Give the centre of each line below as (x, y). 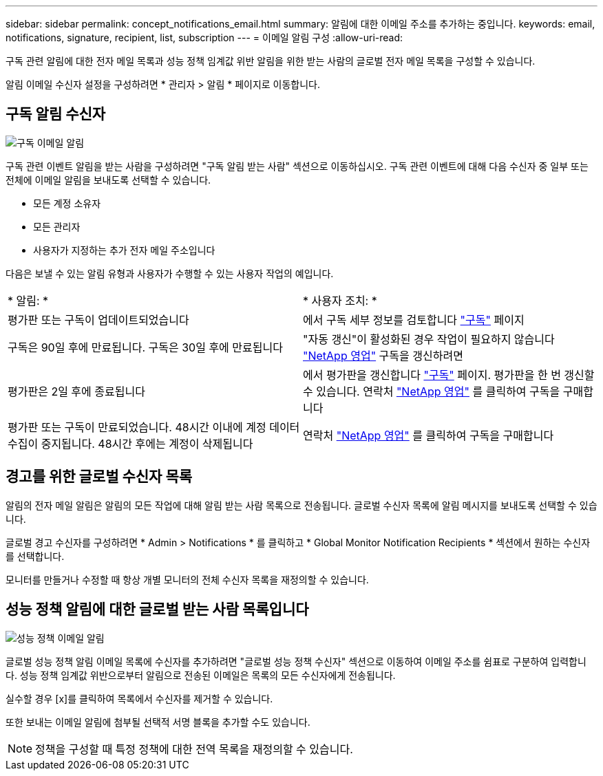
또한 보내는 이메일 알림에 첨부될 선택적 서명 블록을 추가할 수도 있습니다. (158, 722)
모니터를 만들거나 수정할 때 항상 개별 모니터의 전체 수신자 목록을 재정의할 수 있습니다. (187, 579)
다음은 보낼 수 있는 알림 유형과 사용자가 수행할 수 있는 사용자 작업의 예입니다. (170, 273)
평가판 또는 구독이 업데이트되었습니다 (98, 320)
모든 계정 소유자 (67, 203)
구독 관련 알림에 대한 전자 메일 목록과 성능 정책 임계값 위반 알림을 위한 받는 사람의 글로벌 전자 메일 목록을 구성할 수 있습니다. (271, 61)
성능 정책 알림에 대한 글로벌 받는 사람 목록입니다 (157, 610)
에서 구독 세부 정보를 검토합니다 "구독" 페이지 (414, 320)
